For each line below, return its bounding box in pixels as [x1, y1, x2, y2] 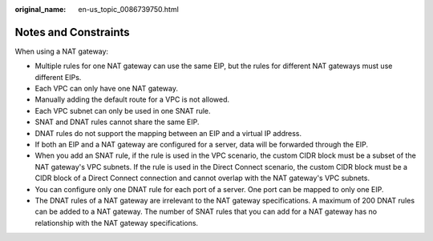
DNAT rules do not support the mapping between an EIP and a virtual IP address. [34, 128, 302, 138]
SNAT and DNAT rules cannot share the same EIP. [34, 117, 200, 127]
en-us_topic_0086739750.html [78, 5, 180, 14]
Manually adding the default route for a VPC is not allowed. [34, 94, 230, 104]
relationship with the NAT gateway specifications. [34, 218, 199, 227]
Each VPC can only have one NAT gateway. [34, 84, 178, 94]
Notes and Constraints [14, 25, 130, 39]
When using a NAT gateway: [14, 46, 108, 56]
